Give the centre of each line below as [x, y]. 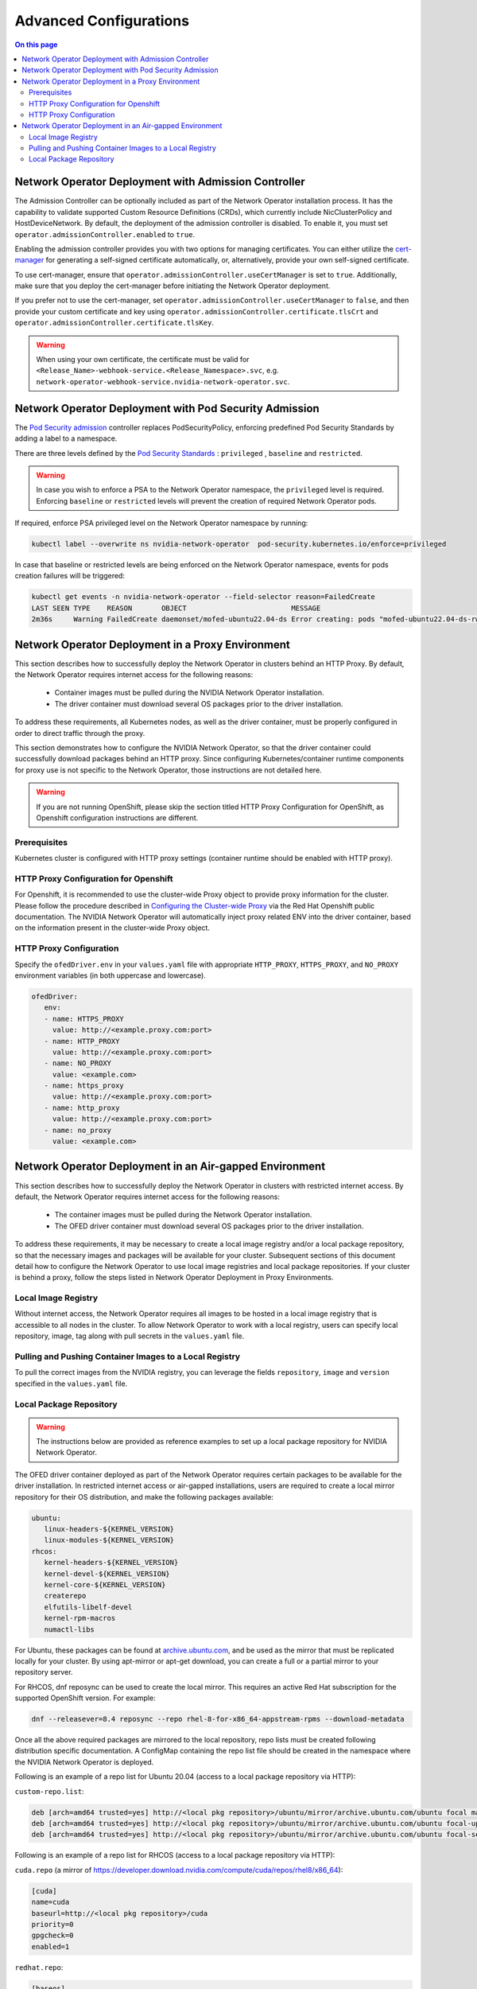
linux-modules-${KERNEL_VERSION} [109, 1540]
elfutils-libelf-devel [88, 1607]
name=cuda [50, 1902]
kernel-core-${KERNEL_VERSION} [105, 1584]
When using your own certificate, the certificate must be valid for [143, 360]
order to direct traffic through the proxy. [80, 733]
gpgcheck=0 [52, 1936]
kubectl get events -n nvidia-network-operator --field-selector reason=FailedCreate [203, 597]
